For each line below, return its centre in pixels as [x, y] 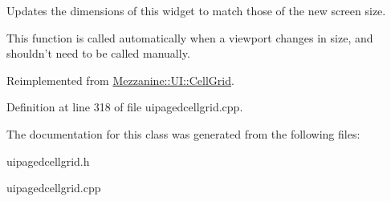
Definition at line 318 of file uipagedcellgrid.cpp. [125, 107]
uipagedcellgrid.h [48, 161]
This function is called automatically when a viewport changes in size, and [190, 37]
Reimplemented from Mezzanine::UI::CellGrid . [120, 80]
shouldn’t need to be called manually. [98, 53]
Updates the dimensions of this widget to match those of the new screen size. [196, 10]
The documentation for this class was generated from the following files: [183, 133]
